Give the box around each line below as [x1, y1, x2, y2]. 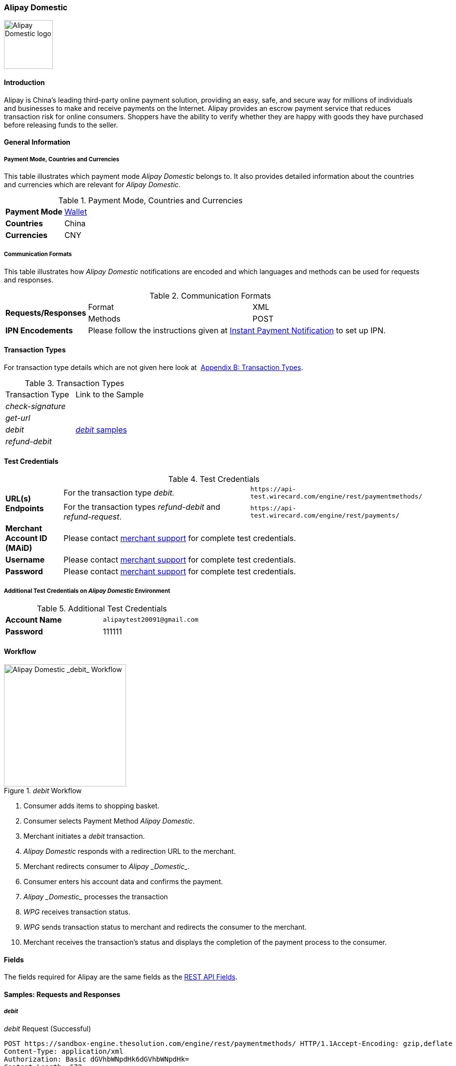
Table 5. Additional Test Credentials [37, 603, 167, 613]
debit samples [75, 424, 127, 435]
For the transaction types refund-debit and [63, 502, 221, 512]
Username [5, 555, 45, 565]
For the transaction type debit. [63, 488, 175, 498]
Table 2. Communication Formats [149, 290, 271, 301]
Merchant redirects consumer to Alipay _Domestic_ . [23, 862, 190, 871]
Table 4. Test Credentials [168, 474, 260, 484]
